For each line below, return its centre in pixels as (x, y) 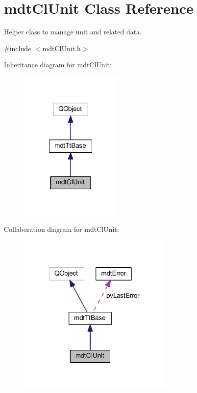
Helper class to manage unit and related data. (73, 32)
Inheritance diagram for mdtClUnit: (58, 65)
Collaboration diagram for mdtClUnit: (62, 229)
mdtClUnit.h (62, 48)
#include (18, 48)
